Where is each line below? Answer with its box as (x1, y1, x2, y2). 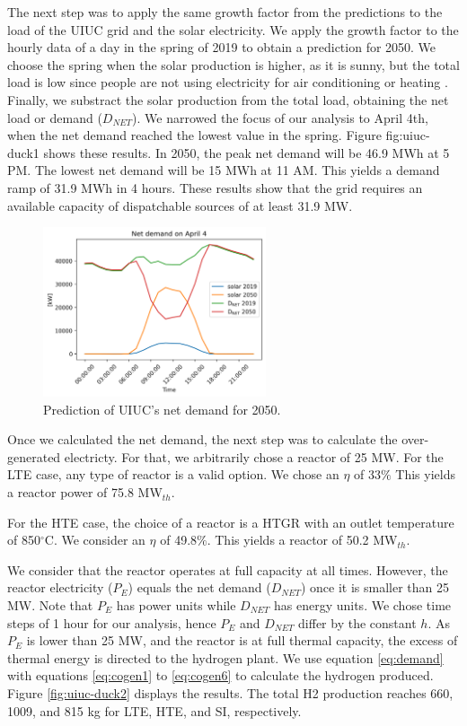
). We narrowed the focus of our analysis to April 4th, (132, 108, 428, 127)
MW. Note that (7, 596, 93, 615)
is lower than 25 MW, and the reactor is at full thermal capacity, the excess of (26, 631, 458, 650)
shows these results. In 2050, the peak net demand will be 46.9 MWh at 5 (43, 143, 450, 162)
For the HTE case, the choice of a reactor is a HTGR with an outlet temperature (7, 512, 454, 531)
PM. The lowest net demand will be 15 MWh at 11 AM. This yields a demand (7, 161, 440, 179)
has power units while (116, 596, 236, 615)
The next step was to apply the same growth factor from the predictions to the (7, 3, 443, 21)
